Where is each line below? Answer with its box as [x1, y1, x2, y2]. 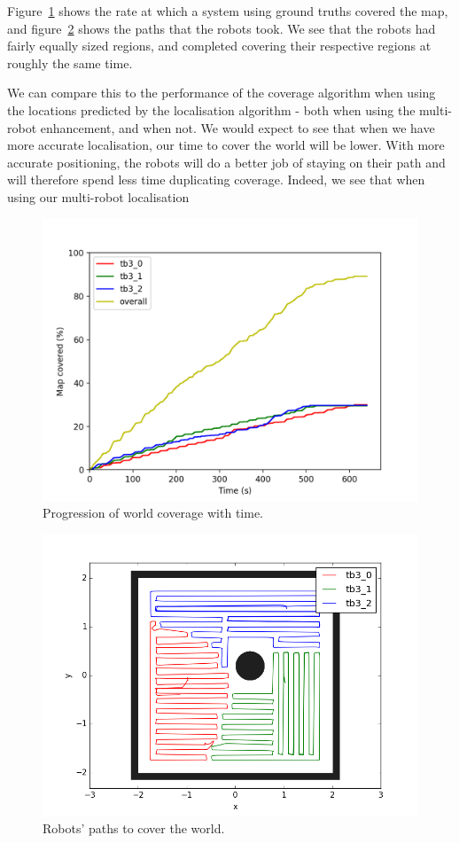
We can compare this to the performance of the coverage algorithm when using [7, 83, 436, 102]
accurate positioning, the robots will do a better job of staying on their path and [7, 152, 446, 171]
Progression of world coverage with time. [43, 503, 263, 522]
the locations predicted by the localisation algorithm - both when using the [7, 100, 416, 119]
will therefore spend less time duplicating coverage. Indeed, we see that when [7, 170, 425, 189]
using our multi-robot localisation [7, 187, 190, 206]
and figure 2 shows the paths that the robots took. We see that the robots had [7, 19, 436, 37]
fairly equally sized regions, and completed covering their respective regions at [7, 36, 432, 55]
